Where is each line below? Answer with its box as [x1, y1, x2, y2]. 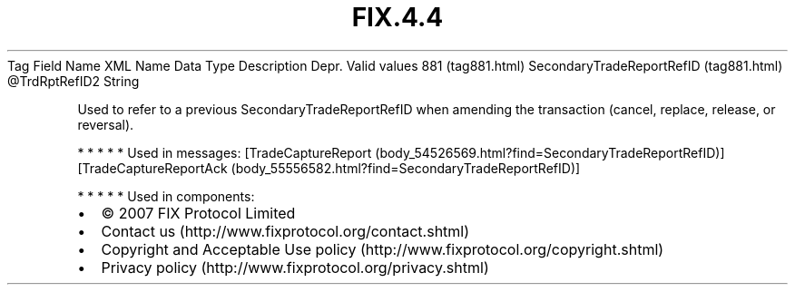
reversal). [77, 116, 134, 132]
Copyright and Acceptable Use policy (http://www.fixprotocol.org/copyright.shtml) [101, 239, 664, 258]
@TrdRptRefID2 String [7, 73, 140, 89]
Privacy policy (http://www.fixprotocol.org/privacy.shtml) [101, 258, 489, 277]
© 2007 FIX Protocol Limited [101, 203, 296, 222]
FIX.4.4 [351, 2, 444, 33]
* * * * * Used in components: [77, 188, 255, 204]
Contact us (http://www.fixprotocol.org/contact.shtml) [101, 221, 470, 240]
